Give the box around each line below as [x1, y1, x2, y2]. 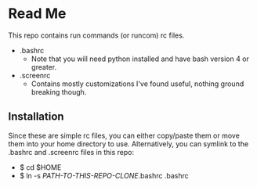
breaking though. [31, 87, 87, 96]
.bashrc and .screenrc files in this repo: [8, 147, 135, 156]
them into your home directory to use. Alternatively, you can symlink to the [8, 138, 249, 149]
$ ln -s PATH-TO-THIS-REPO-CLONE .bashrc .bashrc [19, 171, 190, 180]
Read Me [8, 5, 67, 23]
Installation [8, 110, 64, 124]
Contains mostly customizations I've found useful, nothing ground [31, 79, 244, 88]
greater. [31, 62, 57, 71]
